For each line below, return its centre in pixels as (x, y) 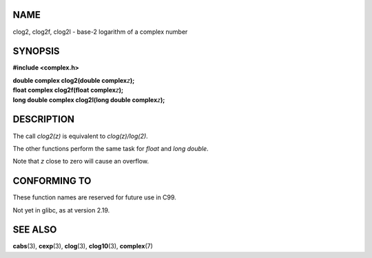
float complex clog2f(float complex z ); (68, 90)
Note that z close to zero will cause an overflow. (81, 161)
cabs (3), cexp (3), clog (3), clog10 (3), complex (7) (83, 246)
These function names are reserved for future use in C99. (95, 197)
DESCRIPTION (44, 120)
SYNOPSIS (36, 51)
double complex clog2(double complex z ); (74, 80)
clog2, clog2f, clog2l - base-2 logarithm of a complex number (100, 32)
